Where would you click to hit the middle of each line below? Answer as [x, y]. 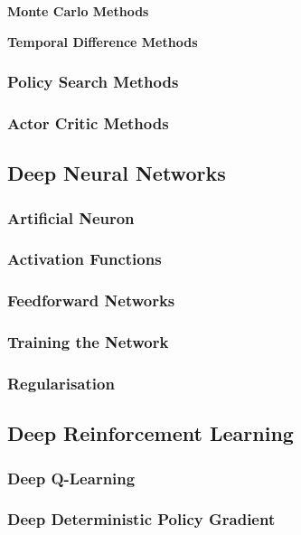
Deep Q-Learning [71, 478]
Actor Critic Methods [88, 122]
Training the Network [88, 342]
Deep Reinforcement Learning [150, 433]
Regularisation [61, 383]
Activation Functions [85, 259]
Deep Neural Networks [117, 173]
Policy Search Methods [93, 82]
